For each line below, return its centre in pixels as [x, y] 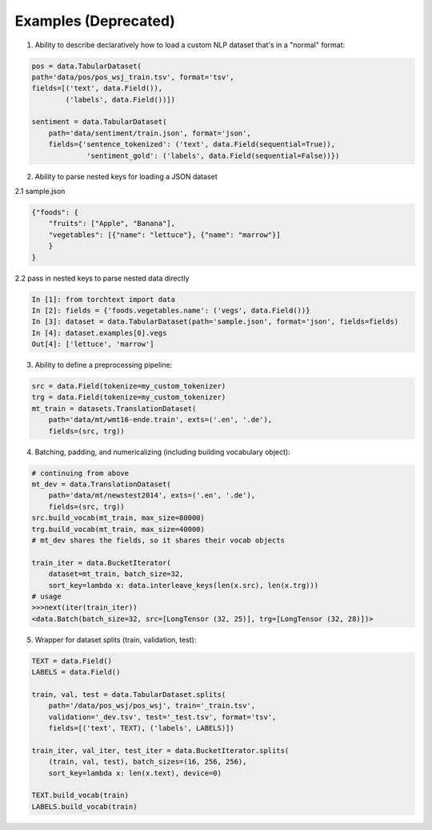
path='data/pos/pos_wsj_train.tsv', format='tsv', [133, 77]
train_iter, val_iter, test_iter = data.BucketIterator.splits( [160, 750]
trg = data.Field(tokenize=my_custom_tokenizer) [129, 397]
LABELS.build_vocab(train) [84, 806]
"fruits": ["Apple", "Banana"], [112, 224]
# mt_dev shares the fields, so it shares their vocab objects [158, 540]
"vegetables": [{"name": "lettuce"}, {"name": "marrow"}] [164, 235]
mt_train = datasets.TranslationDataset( [114, 408]
